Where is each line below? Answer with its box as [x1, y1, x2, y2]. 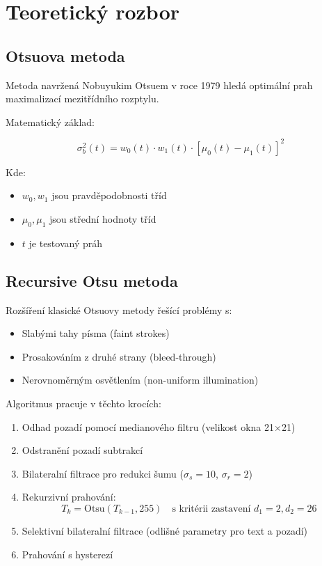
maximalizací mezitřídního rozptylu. [6, 91, 159, 106]
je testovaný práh [29, 235, 103, 250]
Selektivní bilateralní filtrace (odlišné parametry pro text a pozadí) [22, 523, 308, 537]
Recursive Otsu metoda [6, 269, 178, 291]
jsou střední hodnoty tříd [49, 212, 156, 226]
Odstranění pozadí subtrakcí [22, 443, 143, 457]
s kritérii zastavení [172, 503, 251, 514]
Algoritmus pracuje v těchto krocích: [6, 396, 161, 411]
